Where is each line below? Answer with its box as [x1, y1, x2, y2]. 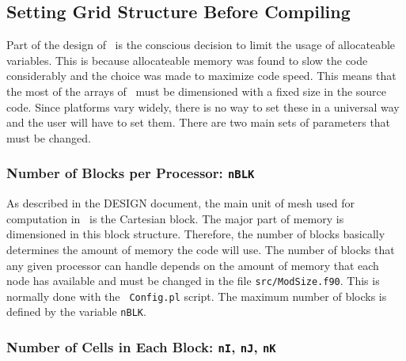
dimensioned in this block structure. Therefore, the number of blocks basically [6, 226, 385, 242]
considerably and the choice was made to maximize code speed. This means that [6, 67, 397, 84]
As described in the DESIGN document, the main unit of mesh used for [6, 195, 355, 211]
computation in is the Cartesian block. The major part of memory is [6, 210, 344, 226]
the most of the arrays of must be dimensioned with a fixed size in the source [6, 82, 387, 99]
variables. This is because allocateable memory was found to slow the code [6, 51, 368, 68]
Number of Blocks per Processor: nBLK [6, 163, 255, 183]
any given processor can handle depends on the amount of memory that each [6, 256, 379, 273]
